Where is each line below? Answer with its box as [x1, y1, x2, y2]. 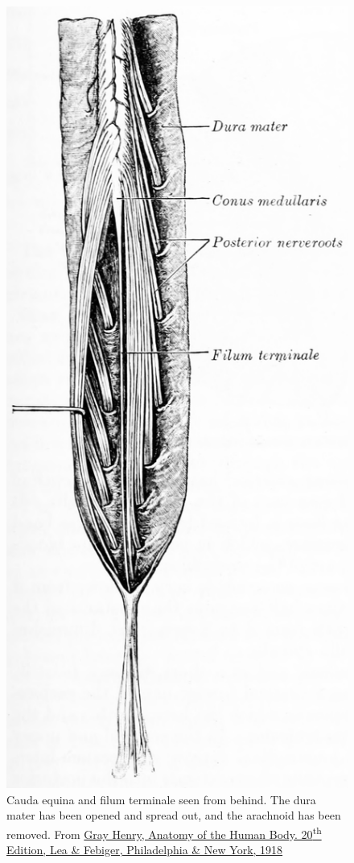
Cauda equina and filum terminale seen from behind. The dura [6, 791, 316, 807]
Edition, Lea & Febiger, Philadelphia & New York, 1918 [6, 841, 283, 858]
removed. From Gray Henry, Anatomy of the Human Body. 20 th [6, 824, 322, 842]
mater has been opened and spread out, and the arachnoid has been [6, 807, 341, 824]
